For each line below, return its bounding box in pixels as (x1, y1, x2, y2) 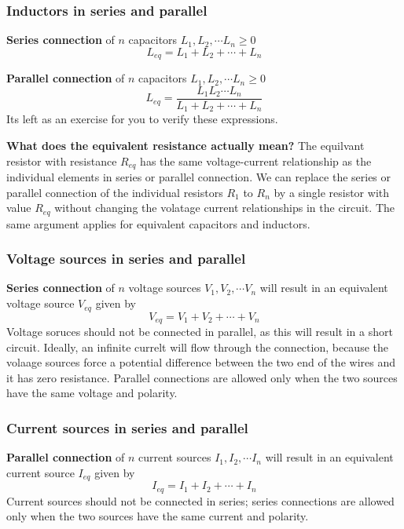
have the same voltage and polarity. (6, 385, 178, 401)
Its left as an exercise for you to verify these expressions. (6, 111, 278, 127)
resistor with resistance (6, 152, 117, 169)
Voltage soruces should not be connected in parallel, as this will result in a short (6, 323, 393, 339)
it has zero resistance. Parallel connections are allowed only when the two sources (6, 369, 398, 385)
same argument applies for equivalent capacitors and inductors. (6, 215, 310, 232)
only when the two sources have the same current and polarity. (6, 508, 309, 524)
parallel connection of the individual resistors (6, 184, 223, 200)
